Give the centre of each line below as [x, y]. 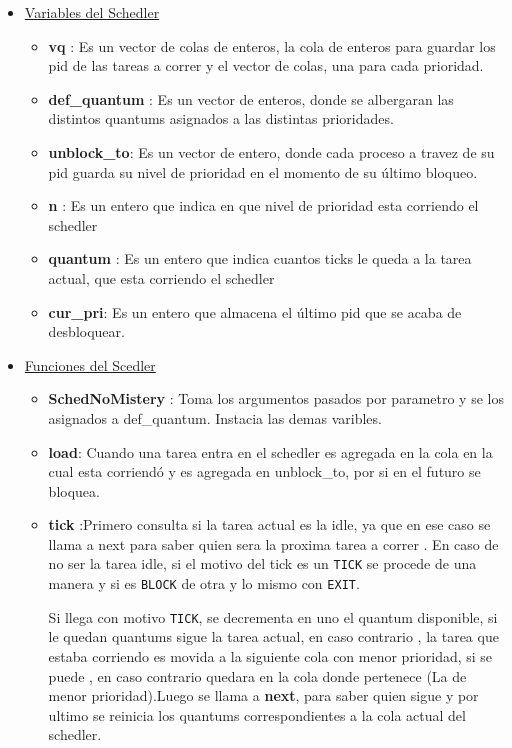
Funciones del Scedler [90, 364]
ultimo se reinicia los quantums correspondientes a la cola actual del [257, 714]
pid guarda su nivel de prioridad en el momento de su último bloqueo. [263, 171]
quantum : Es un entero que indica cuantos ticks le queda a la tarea [260, 258]
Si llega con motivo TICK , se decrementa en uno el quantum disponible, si [273, 616]
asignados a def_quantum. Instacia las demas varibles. [215, 417]
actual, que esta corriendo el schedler [161, 277]
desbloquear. [86, 331]
